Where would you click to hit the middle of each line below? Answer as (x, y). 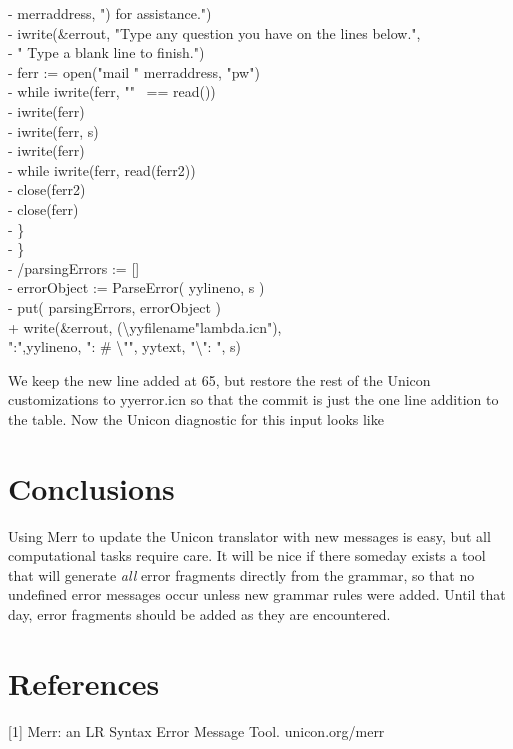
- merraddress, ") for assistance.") (110, 13)
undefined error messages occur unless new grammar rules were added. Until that (257, 594)
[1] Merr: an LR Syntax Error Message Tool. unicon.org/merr (196, 730)
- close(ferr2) (47, 189)
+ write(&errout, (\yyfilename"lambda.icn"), (145, 326)
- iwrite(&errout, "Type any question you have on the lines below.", (214, 32)
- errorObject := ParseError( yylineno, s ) (136, 287)
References (84, 682)
